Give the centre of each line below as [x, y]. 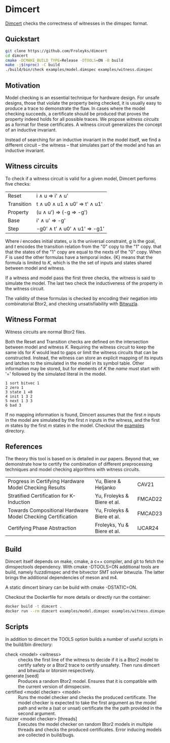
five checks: [18, 184]
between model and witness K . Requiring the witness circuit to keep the [80, 347]
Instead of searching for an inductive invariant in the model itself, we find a [83, 140]
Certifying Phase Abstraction [42, 528]
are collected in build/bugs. [46, 735]
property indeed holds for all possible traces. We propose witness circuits [82, 119]
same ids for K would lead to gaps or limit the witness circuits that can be [81, 352]
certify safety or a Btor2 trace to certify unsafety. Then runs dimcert [89, 665]
